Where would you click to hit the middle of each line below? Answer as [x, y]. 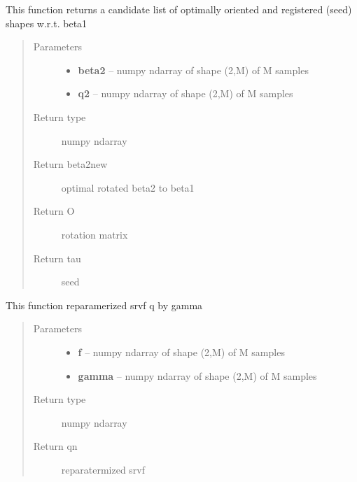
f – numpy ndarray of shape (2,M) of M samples [181, 352]
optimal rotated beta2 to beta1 [128, 187]
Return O [54, 211]
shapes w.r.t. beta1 [47, 23]
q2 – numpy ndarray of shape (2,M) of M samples [185, 93]
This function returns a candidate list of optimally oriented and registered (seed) [179, 9]
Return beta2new [70, 164]
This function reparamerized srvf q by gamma [104, 305]
